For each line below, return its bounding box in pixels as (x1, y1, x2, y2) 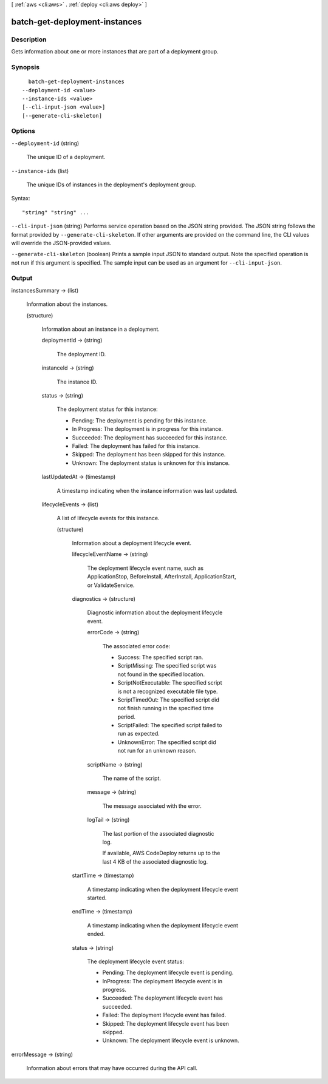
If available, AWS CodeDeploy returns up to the (102, 850, 220, 857)
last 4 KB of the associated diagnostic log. (102, 858, 208, 865)
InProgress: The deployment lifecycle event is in (102, 977, 223, 984)
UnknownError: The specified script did (117, 738, 217, 746)
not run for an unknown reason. (117, 747, 197, 754)
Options (11, 127, 36, 135)
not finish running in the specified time (117, 705, 214, 712)
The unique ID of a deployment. (26, 154, 106, 161)
